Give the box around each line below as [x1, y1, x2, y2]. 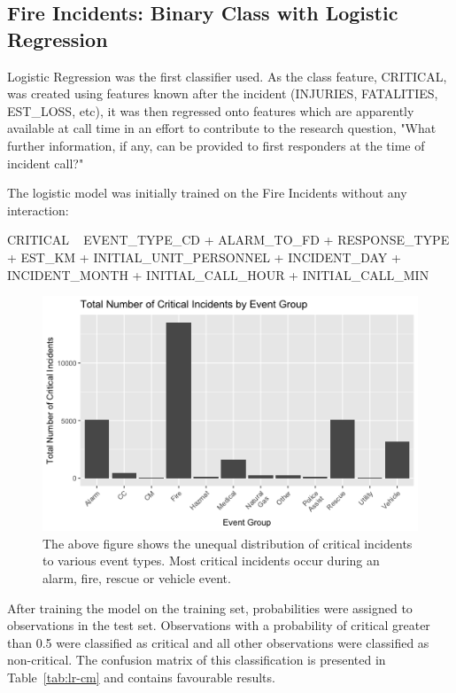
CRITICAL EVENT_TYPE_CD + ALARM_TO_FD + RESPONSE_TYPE [7, 230, 450, 249]
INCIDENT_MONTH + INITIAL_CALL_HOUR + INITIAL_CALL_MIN [7, 265, 429, 284]
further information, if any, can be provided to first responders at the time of [7, 136, 425, 154]
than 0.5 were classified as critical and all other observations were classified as [7, 633, 429, 651]
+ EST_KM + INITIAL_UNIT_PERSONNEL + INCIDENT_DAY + [7, 247, 401, 266]
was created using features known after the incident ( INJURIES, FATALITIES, [7, 84, 438, 103]
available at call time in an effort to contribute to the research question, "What [7, 119, 437, 137]
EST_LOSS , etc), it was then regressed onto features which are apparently [7, 101, 414, 120]
